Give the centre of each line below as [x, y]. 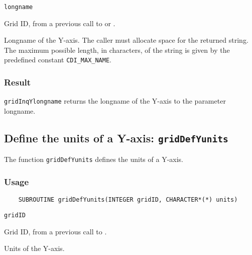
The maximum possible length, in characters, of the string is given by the [117, 50]
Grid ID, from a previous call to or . [60, 23]
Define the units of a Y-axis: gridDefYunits [116, 138]
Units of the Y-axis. [34, 248]
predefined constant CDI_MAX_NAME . [58, 60]
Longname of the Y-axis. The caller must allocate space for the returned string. [126, 40]
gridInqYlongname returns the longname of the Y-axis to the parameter [115, 101]
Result [18, 82]
